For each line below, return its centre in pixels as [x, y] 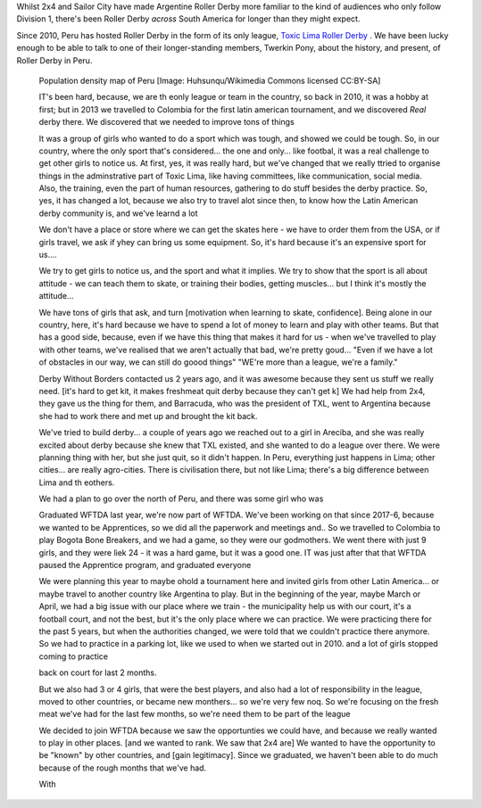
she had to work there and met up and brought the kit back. [148, 416]
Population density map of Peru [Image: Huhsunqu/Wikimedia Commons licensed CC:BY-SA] [210, 80]
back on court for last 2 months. [98, 672]
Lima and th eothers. [77, 482]
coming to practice [74, 656]
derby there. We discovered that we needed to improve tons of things [166, 122]
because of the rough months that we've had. [123, 768]
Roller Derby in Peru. [54, 60]
